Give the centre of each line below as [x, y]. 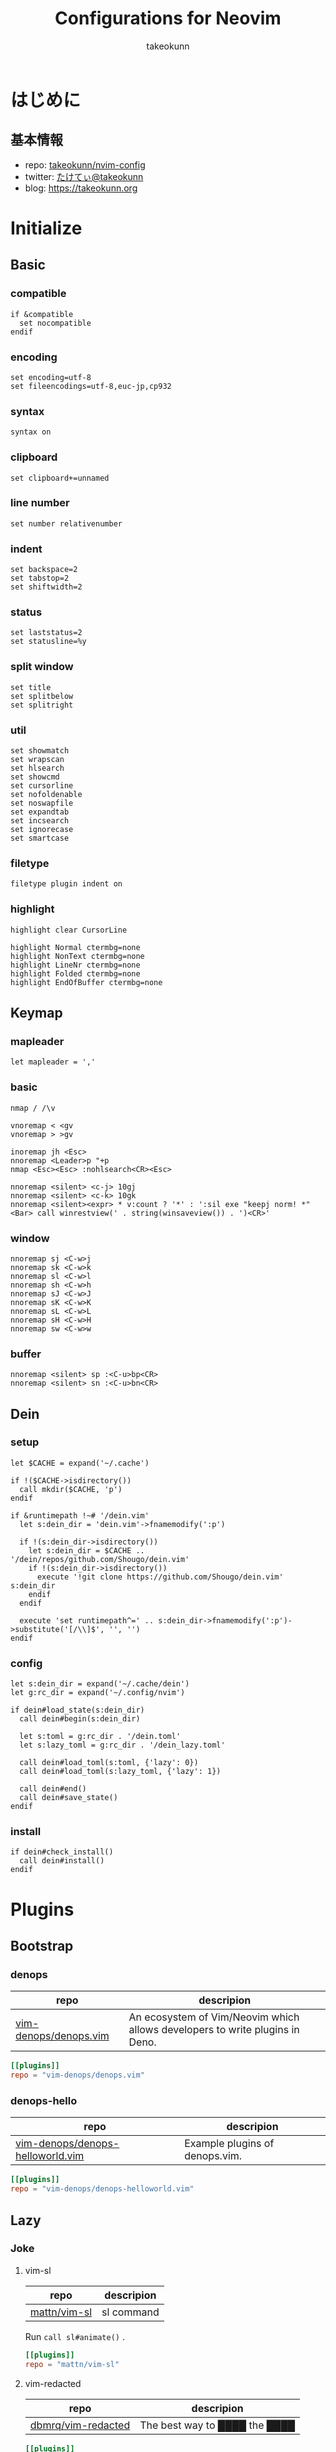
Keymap [36, 1012]
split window [42, 667]
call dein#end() [53, 1789]
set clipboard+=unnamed [60, 478]
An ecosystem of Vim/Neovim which [214, 2017]
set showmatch [40, 751]
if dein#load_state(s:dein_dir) [77, 1710]
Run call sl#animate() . [74, 2336]
